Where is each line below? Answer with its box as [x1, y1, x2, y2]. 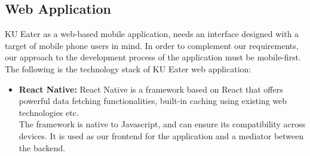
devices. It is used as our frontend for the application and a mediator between [19, 129, 304, 142]
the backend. [19, 141, 66, 154]
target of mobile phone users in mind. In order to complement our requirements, [5, 39, 299, 51]
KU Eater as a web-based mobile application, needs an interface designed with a [5, 27, 299, 40]
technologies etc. [19, 106, 79, 118]
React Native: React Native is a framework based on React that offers [19, 82, 283, 95]
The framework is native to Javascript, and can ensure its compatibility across [19, 118, 306, 130]
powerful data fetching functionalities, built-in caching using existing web [19, 94, 287, 107]
